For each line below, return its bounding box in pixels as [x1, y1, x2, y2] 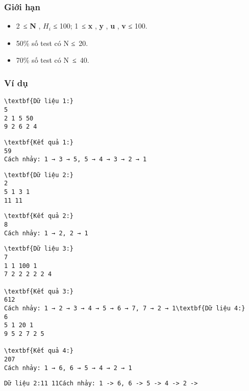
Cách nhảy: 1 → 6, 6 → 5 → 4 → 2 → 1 [4, 364, 132, 372]
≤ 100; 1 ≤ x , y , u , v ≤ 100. [53, 20, 147, 31]
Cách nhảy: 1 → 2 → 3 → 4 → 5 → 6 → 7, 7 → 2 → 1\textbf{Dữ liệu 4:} [4, 305, 245, 312]
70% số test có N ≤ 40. [16, 55, 89, 65]
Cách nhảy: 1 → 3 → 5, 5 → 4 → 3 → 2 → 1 [4, 156, 147, 163]
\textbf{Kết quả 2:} [4, 212, 74, 220]
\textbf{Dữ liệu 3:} [4, 245, 74, 253]
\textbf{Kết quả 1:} [4, 138, 74, 146]
